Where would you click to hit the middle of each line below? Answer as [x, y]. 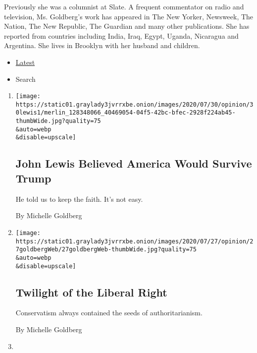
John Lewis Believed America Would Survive [134, 163]
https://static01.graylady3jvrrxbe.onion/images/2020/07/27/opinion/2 [134, 241]
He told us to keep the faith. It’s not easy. [79, 199]
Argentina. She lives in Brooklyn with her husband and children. [102, 45]
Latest [25, 62]
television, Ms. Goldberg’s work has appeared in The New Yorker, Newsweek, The [129, 16]
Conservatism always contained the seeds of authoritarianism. [109, 313]
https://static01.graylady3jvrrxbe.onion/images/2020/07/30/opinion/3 [134, 104]
